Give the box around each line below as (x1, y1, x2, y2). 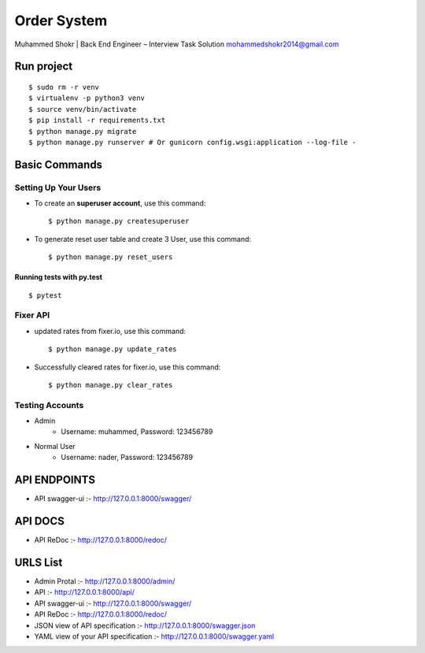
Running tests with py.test (14, 273, 102, 282)
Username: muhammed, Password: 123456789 (61, 427, 213, 436)
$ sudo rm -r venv (28, 83, 100, 91)
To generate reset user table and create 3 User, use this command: (34, 234, 252, 243)
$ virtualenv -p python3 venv (28, 94, 146, 102)
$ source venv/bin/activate (28, 105, 137, 113)
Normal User (34, 441, 76, 451)
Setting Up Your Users (14, 182, 102, 193)
